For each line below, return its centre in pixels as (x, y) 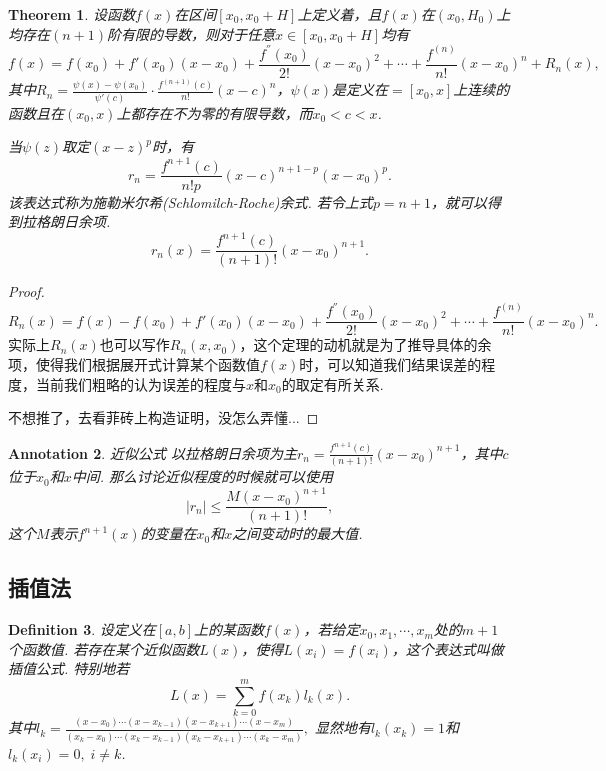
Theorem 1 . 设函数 (71, 14)
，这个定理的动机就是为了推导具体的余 (365, 344)
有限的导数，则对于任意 (197, 33)
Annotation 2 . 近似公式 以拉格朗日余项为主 (152, 452)
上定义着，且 (339, 14)
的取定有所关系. (332, 383)
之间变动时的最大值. (297, 533)
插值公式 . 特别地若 (69, 668)
